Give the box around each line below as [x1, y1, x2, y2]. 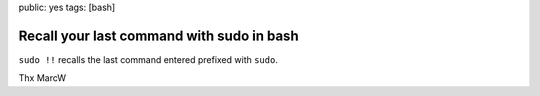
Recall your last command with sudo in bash [18, 27, 299, 44]
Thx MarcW [18, 72, 67, 84]
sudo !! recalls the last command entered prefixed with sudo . [18, 53, 279, 65]
